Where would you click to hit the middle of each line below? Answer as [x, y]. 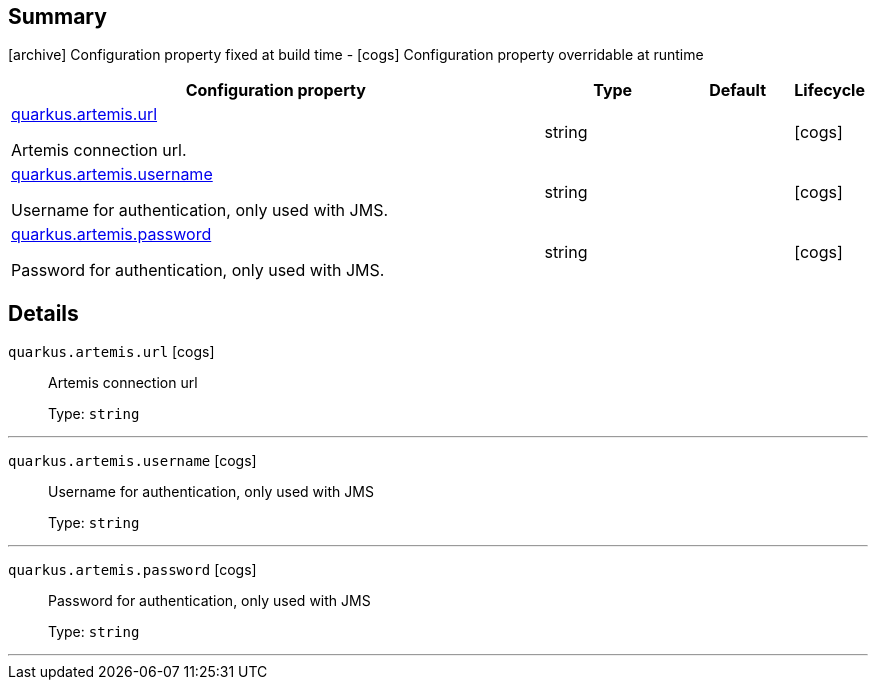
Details [43, 313]
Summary [57, 16]
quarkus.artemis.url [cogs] [111, 352]
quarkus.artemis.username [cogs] [132, 461]
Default [738, 90]
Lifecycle [829, 90]
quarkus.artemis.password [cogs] [132, 570]
